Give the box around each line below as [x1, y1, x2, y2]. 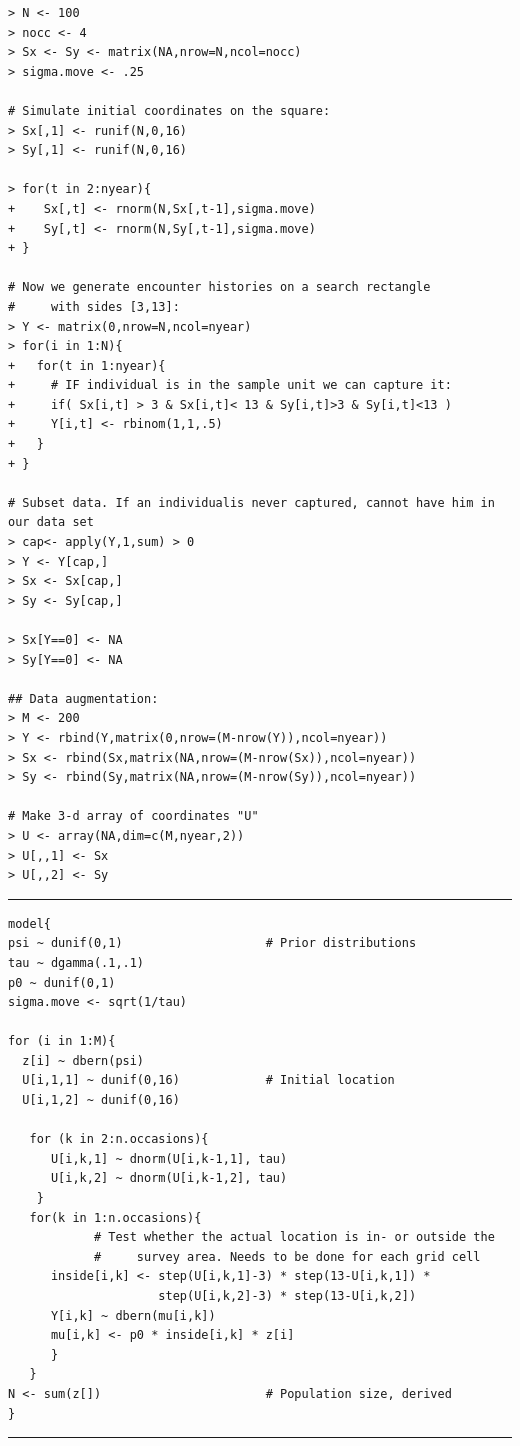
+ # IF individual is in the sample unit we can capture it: [8, 378, 452, 393]
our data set [8, 515, 94, 530]
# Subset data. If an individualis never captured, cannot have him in [8, 495, 495, 510]
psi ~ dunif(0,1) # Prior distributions [8, 936, 417, 951]
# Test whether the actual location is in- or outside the [93, 1230, 495, 1245]
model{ [8, 916, 51, 931]
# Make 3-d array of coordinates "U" [8, 809, 259, 824]
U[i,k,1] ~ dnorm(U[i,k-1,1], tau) [50, 1151, 288, 1166]
